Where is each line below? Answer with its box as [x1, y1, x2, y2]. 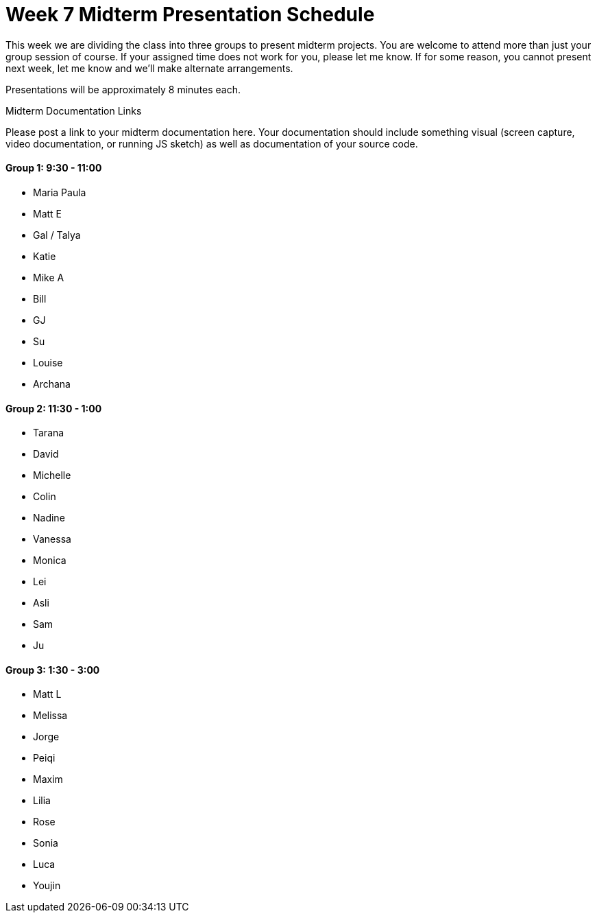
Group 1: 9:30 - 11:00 [5, 162, 102, 174]
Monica [33, 554, 66, 567]
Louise [33, 356, 63, 368]
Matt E [33, 207, 62, 220]
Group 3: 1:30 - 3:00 [5, 663, 100, 676]
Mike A [33, 271, 64, 283]
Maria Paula [33, 186, 86, 198]
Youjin [33, 880, 61, 892]
